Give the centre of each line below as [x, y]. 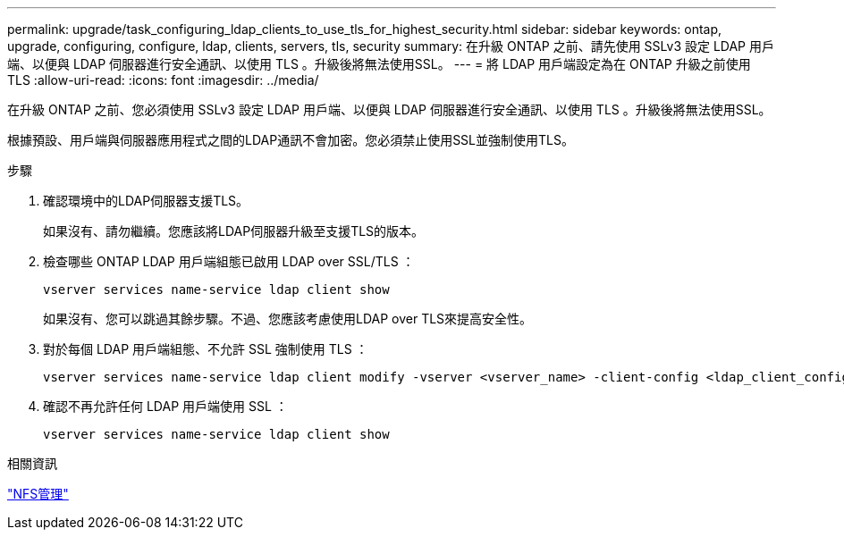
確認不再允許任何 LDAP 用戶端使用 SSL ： [165, 406]
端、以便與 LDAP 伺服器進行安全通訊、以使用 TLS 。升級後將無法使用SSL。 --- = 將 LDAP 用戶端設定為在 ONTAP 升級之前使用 [379, 64]
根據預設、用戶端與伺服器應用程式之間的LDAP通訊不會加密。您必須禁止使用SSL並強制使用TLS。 [291, 140]
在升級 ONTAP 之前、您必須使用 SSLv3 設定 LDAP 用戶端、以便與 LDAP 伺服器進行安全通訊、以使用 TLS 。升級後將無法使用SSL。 [389, 109]
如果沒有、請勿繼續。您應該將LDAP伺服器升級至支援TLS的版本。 [234, 231]
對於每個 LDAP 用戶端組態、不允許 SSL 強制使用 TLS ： [206, 349]
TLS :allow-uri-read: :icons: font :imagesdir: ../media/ [163, 80]
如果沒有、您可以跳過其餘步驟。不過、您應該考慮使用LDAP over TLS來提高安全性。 [288, 319]
